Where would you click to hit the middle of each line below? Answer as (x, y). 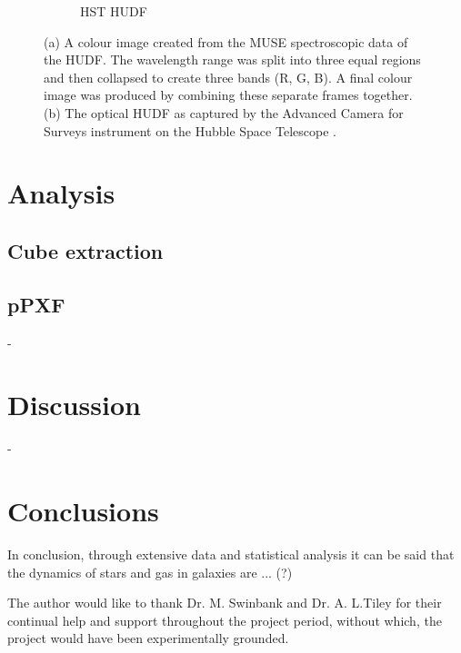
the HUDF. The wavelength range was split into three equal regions (232, 59)
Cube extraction (85, 250)
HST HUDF (114, 11)
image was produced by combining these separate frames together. (228, 95)
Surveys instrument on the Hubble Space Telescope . (190, 130)
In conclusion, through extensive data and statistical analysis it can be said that (231, 554)
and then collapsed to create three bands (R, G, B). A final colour (228, 77)
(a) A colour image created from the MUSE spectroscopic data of (226, 41)
